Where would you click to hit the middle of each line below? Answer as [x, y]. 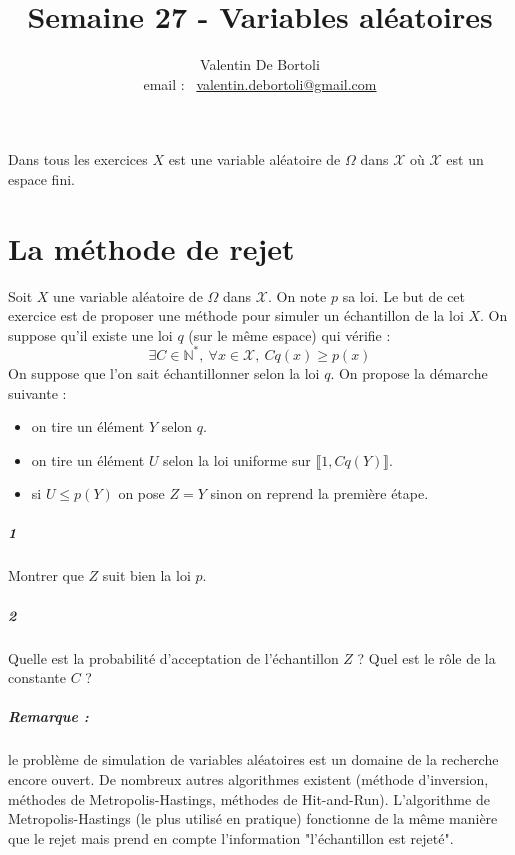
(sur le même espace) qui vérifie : [289, 334]
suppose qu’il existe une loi [90, 334]
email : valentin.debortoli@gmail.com [260, 83]
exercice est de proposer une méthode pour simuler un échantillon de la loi [236, 315]
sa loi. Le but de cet [404, 295]
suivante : [37, 392]
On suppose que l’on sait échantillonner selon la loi [164, 372]
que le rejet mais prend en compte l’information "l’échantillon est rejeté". [231, 837]
